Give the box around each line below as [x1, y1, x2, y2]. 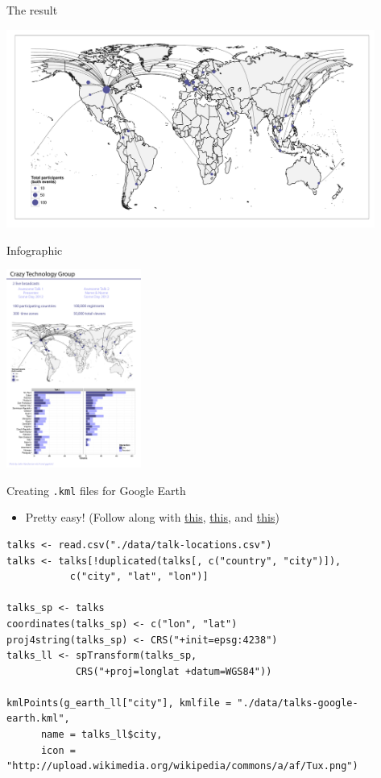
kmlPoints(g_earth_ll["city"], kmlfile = [6, 697, 232, 709]
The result [6, 2, 58, 18]
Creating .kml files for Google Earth [6, 481, 186, 498]
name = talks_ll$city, [40, 729, 163, 741]
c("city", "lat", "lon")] [69, 571, 209, 583]
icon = [40, 744, 76, 756]
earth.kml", [6, 713, 70, 725]
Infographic [6, 241, 63, 258]
